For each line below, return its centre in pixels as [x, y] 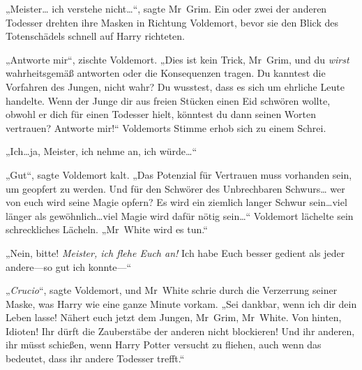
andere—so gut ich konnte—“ [69, 266]
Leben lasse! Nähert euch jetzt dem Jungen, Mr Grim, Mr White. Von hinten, [174, 317]
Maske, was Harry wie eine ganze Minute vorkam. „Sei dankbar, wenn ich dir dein [181, 303]
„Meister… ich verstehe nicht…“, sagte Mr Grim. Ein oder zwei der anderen [166, 8]
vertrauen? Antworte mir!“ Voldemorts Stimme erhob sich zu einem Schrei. [166, 127]
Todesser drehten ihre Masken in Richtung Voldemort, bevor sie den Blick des [172, 22]
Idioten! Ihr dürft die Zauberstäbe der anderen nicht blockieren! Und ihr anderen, [180, 331]
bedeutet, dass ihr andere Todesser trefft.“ [95, 358]
